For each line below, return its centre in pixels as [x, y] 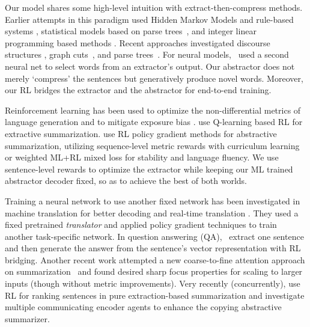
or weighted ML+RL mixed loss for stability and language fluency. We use [142, 157]
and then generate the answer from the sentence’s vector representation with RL [153, 248]
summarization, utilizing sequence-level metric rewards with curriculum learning [152, 145]
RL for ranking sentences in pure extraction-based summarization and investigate [155, 295]
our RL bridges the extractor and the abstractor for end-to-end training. [138, 90]
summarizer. [27, 318]
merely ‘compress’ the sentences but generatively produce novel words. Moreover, [154, 78]
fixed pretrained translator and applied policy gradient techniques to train [141, 225]
